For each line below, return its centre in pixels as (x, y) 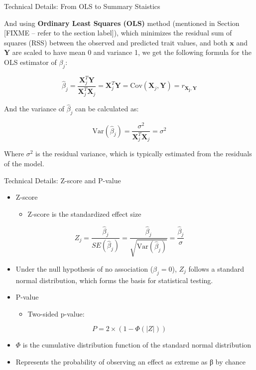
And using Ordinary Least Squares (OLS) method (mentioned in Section (122, 23)
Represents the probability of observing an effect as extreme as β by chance (131, 361)
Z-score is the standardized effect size (84, 213)
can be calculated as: (107, 109)
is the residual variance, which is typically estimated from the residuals (144, 154)
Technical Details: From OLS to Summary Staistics (82, 6)
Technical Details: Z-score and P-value (63, 180)
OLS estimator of (30, 62)
